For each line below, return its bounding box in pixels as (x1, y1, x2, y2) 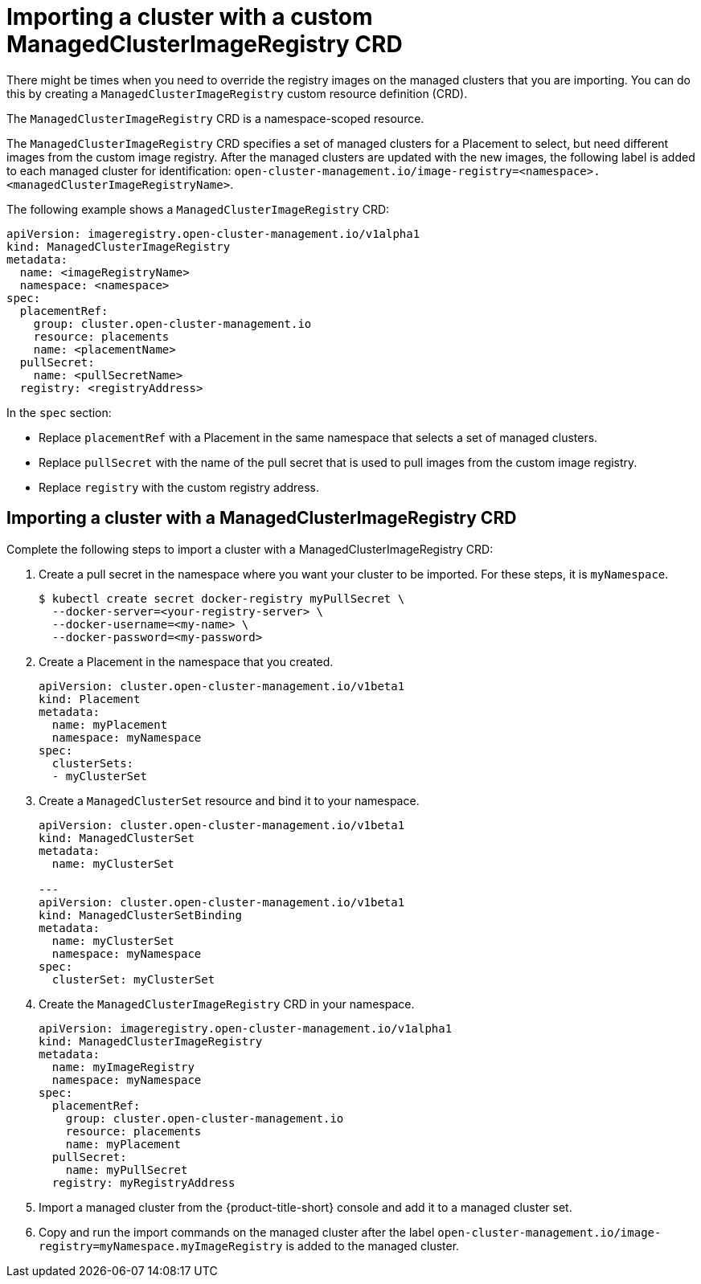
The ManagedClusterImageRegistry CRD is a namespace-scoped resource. (6, 111, 424, 125)
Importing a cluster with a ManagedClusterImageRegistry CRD (6, 508, 517, 529)
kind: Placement (39, 692, 141, 705)
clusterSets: (51, 756, 134, 770)
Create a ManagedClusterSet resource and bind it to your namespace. (39, 793, 420, 808)
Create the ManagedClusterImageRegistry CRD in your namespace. (39, 996, 415, 1011)
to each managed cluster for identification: (6, 163, 232, 178)
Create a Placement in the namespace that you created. (39, 654, 334, 669)
